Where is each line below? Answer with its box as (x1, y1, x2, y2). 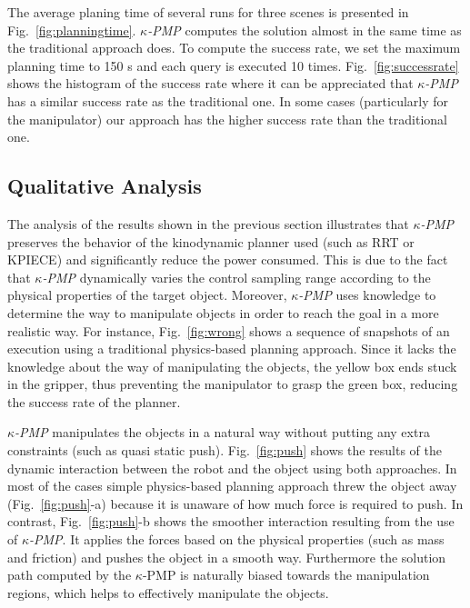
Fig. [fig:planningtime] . (7, 20, 136, 39)
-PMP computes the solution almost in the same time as (147, 20, 462, 39)
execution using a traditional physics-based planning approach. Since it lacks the (7, 339, 456, 358)
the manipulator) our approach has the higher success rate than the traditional (7, 109, 447, 128)
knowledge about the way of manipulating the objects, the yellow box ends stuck (7, 356, 457, 375)
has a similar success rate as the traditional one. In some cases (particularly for (7, 91, 449, 110)
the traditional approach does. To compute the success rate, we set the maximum (7, 38, 461, 57)
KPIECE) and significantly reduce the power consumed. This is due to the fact (7, 250, 448, 269)
